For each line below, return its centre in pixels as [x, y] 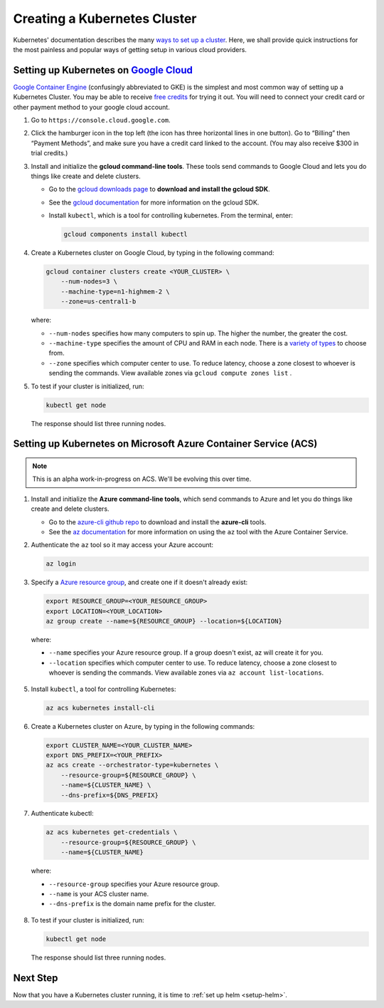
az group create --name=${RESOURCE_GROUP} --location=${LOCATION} [164, 621]
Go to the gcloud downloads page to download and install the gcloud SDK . [159, 189]
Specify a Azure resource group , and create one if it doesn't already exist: [139, 582]
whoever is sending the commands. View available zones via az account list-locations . [186, 672]
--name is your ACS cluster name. [99, 894]
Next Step [36, 978]
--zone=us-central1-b [98, 302]
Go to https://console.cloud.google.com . [101, 120]
